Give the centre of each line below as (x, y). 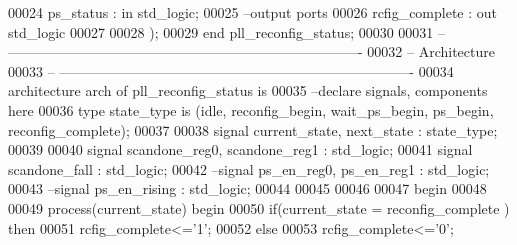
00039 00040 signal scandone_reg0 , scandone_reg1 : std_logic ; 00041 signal (240, 149)
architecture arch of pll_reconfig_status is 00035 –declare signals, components (248, 90)
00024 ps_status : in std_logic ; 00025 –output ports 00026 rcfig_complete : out (253, 12)
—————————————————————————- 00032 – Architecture (251, 51)
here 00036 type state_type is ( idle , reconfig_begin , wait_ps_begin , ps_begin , (251, 109)
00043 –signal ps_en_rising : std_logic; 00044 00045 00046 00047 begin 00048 (247, 188)
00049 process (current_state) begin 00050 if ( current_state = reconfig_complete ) (259, 207)
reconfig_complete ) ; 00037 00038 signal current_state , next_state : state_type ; (253, 129)
